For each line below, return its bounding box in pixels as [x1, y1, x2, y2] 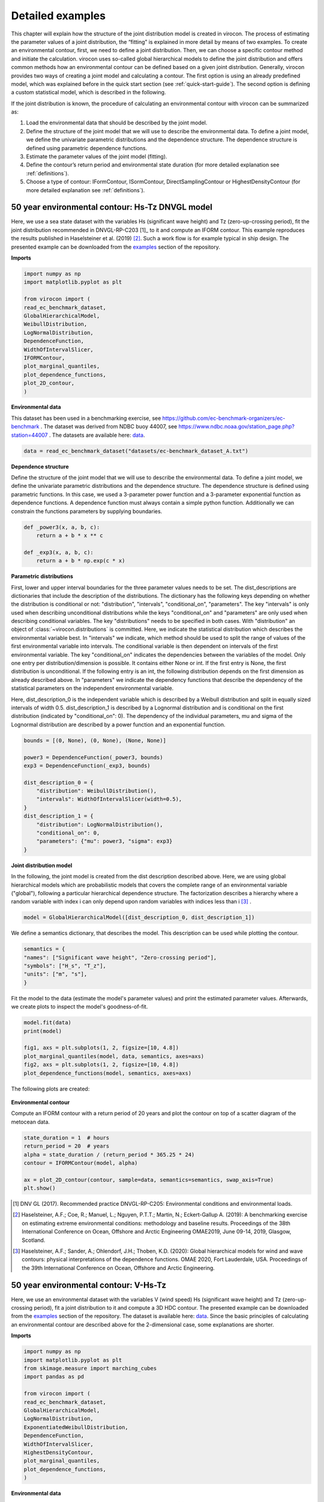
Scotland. [22, 1236, 46, 1244]
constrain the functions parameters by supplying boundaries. [11, 508, 163, 515]
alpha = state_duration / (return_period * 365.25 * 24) [23, 1151, 195, 1158]
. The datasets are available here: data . [49, 431, 145, 439]
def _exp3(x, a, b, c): [23, 549, 94, 556]
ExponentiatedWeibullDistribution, [23, 1424, 128, 1431]
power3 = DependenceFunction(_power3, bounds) [23, 754, 163, 761]
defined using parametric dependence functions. [26, 144, 148, 151]
